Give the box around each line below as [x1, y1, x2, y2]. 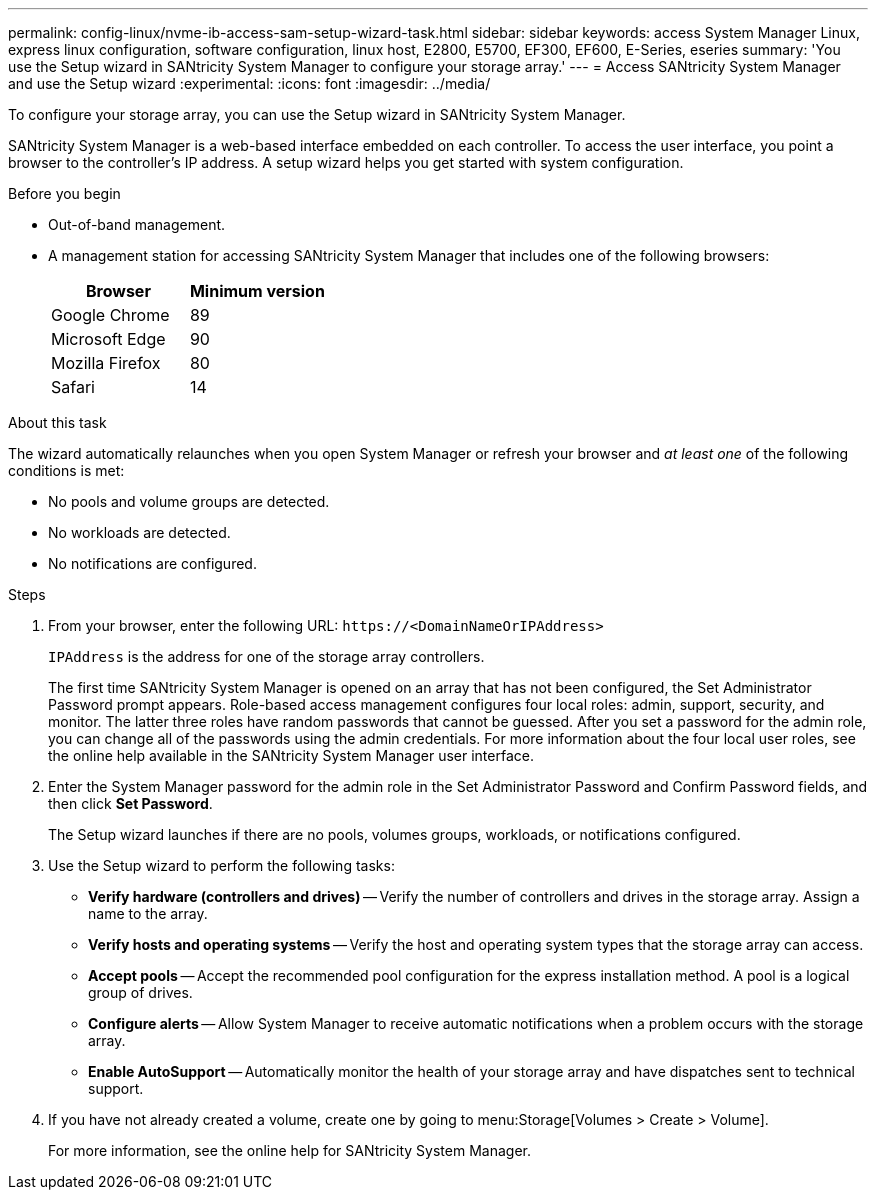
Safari [51, 377, 95, 397]
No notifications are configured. [48, 555, 257, 572]
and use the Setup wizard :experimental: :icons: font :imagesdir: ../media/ [8, 75, 491, 92]
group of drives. [88, 984, 193, 1001]
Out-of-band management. [48, 216, 226, 233]
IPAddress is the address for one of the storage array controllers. [48, 648, 485, 665]
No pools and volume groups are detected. [48, 493, 330, 510]
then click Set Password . [48, 795, 213, 812]
